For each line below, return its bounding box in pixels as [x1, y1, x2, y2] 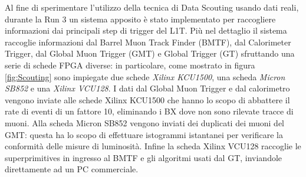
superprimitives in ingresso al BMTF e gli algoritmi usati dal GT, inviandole [5, 151, 282, 163]
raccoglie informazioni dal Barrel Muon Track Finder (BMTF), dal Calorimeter [5, 35, 291, 48]
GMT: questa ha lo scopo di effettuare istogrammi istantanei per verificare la [5, 128, 283, 140]
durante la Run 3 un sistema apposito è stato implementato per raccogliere [5, 12, 276, 25]
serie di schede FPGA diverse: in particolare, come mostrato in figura [5, 58, 255, 71]
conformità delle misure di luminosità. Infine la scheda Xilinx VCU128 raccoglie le [5, 140, 301, 152]
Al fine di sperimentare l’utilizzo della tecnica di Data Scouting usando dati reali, [5, 1, 299, 13]
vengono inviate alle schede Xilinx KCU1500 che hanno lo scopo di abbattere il [5, 93, 290, 106]
